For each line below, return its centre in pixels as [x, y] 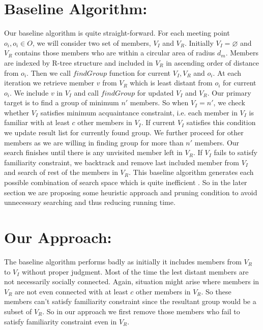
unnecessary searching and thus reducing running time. [90, 202]
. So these [216, 291]
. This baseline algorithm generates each [191, 172]
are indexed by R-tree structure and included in [79, 62]
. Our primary [229, 92]
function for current [140, 72]
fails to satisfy [236, 152]
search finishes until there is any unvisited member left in [93, 152]
